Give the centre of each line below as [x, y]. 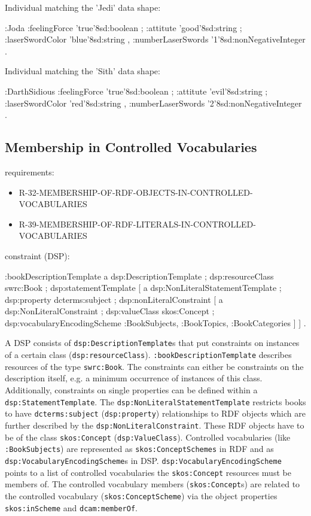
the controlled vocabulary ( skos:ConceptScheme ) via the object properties [141, 495]
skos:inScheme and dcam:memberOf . [71, 507]
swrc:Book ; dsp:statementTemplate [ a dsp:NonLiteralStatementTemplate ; [143, 288]
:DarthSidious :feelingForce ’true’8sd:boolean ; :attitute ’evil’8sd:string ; [136, 91]
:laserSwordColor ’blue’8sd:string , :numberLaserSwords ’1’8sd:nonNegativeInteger [155, 39]
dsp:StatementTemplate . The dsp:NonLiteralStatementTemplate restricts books [155, 401]
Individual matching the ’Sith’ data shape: [83, 71]
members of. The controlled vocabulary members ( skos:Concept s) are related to [153, 484]
